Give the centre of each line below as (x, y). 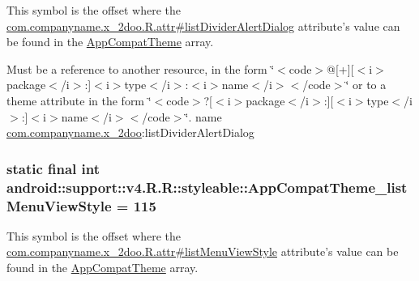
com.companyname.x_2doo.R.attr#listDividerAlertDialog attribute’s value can (203, 26)
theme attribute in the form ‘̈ (79, 100)
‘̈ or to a (366, 85)
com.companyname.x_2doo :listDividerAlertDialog (130, 132)
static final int (53, 168)
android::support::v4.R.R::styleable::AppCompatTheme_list (207, 187)
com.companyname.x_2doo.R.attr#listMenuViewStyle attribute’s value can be (203, 251)
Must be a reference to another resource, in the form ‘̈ (141, 68)
